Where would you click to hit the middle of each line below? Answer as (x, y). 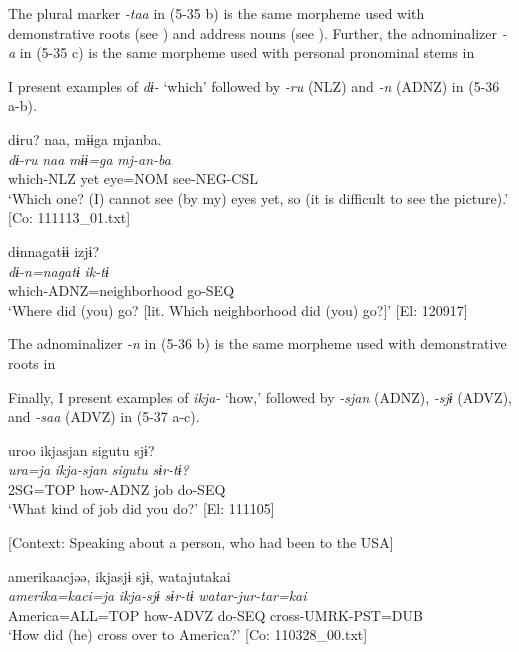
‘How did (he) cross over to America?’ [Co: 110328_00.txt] (188, 634)
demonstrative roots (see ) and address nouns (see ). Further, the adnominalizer (253, 32)
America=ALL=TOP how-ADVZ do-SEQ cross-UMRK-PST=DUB (215, 614)
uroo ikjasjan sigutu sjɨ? (81, 449)
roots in (32, 362)
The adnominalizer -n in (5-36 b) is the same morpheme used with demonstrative (257, 343)
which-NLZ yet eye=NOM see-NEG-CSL (133, 178)
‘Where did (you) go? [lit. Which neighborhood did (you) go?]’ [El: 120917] (238, 309)
